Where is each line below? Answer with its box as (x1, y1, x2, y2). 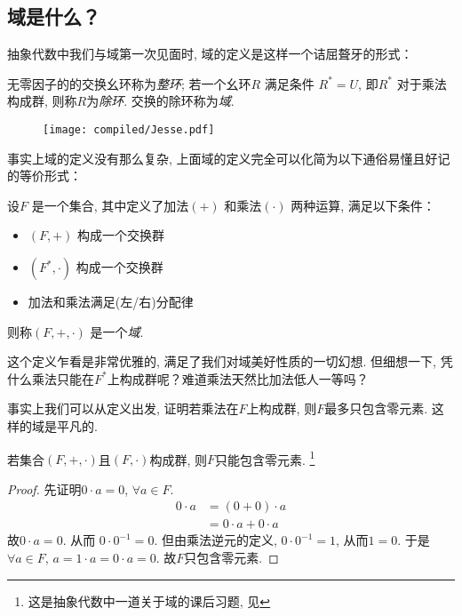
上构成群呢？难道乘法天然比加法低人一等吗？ (107, 369, 369, 388)
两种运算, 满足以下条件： (291, 196, 435, 214)
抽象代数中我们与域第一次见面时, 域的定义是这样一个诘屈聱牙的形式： (7, 44, 413, 63)
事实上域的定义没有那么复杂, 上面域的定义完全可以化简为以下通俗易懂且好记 (7, 148, 450, 167)
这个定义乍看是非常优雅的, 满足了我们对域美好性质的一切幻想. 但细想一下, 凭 (7, 352, 453, 371)
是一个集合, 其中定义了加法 (31, 196, 189, 214)
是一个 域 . (90, 322, 144, 340)
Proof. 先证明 (7, 479, 82, 498)
